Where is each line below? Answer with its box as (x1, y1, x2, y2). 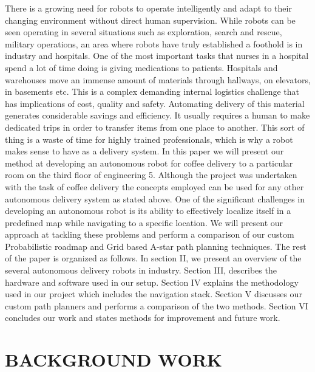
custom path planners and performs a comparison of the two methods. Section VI (5, 299, 308, 312)
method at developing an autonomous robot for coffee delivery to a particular (5, 156, 293, 169)
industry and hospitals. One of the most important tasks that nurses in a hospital (5, 49, 309, 62)
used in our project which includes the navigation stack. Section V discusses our (5, 288, 302, 300)
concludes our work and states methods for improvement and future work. (5, 311, 280, 324)
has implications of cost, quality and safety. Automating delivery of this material (5, 97, 305, 109)
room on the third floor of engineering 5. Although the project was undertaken (5, 168, 297, 181)
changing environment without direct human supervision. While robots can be (5, 13, 296, 26)
